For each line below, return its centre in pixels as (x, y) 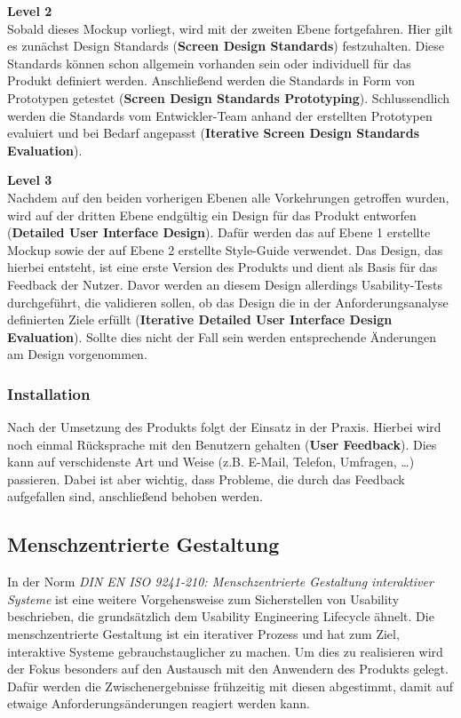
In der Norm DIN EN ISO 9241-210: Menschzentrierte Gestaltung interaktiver (220, 582)
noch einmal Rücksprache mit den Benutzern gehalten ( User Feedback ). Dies (222, 444)
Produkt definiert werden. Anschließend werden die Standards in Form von (211, 80)
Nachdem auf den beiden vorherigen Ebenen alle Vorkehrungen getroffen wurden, (228, 197)
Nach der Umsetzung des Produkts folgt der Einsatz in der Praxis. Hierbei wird (224, 427)
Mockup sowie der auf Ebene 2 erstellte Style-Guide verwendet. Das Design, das (225, 249)
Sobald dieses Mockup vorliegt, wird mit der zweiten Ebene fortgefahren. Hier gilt (230, 28)
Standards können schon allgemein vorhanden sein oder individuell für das (209, 63)
